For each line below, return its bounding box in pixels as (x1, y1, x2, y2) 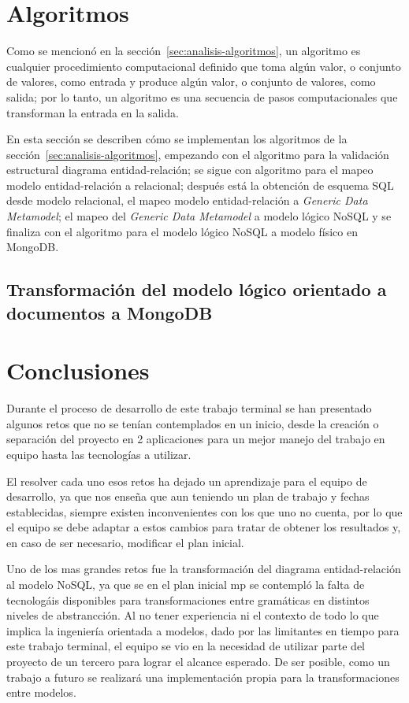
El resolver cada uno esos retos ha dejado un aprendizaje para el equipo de (6, 472, 367, 489)
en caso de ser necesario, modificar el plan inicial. (6, 534, 244, 550)
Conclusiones (6, 354, 150, 387)
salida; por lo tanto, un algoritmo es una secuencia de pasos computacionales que (6, 88, 398, 105)
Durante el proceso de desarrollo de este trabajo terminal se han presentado (6, 400, 372, 416)
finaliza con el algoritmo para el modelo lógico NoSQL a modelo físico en (6, 223, 358, 239)
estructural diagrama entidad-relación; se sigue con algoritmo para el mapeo (6, 161, 374, 178)
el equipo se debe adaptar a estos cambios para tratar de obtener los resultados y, (6, 519, 401, 535)
